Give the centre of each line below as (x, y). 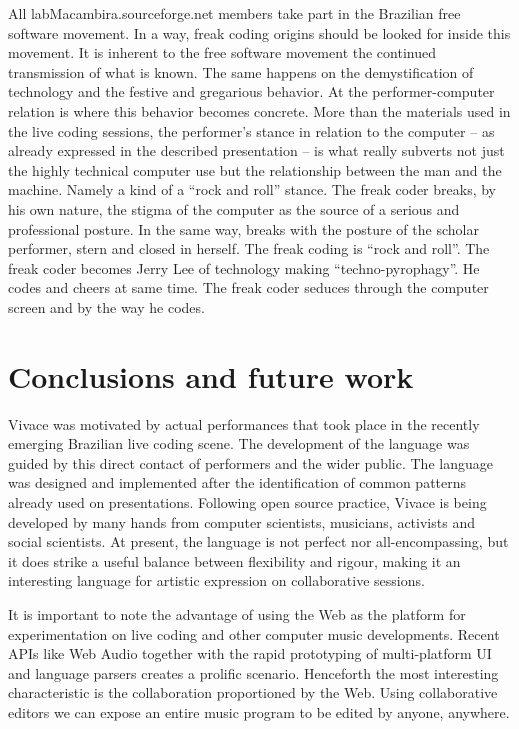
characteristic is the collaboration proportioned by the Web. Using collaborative (253, 692)
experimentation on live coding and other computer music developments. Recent (254, 633)
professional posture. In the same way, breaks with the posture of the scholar (243, 228)
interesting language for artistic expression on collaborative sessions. (216, 580)
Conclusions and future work (211, 375)
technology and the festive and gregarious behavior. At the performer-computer (251, 91)
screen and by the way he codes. (106, 306)
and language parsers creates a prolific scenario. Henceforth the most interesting (253, 672)
